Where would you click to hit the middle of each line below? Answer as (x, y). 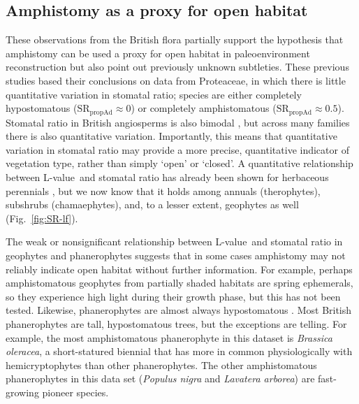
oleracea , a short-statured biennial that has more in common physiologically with (179, 351)
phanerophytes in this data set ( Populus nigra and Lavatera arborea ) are (160, 378)
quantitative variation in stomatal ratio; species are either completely (154, 94)
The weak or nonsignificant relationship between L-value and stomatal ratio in (174, 241)
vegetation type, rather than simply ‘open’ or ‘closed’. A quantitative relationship (179, 163)
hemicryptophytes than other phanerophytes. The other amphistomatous (161, 365)
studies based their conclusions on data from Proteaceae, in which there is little (176, 80)
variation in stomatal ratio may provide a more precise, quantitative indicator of (177, 149)
